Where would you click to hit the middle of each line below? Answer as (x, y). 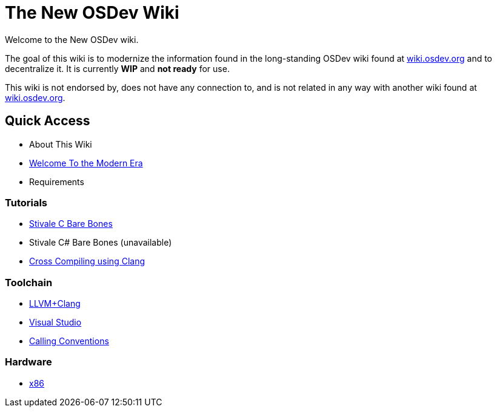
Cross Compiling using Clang (87, 261)
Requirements (57, 181)
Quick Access (48, 121)
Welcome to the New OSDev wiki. (72, 39)
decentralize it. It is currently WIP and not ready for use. (117, 68)
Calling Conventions (69, 341)
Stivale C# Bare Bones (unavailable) (101, 243)
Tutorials (26, 202)
